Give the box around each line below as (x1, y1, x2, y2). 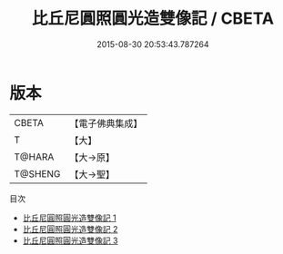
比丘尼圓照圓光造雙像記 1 (22, 212, 116, 223)
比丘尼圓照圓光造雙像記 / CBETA (31, 8, 275, 29)
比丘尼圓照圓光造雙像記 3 (22, 235, 118, 246)
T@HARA (14, 151, 55, 163)
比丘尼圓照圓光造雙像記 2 (22, 223, 118, 234)
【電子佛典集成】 (69, 117, 143, 130)
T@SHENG (14, 167, 61, 180)
